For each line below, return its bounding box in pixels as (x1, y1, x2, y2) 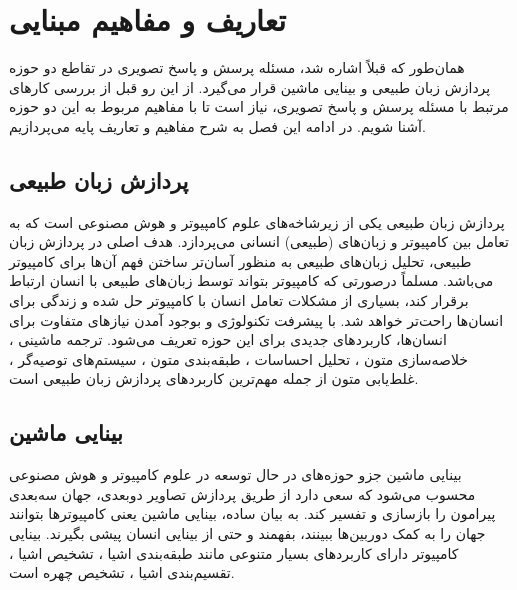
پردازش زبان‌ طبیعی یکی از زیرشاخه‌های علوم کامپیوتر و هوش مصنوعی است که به (9, 211, 505, 232)
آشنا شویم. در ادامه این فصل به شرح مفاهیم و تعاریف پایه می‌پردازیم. (9, 115, 426, 136)
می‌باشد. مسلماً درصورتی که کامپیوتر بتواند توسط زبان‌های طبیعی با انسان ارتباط (9, 270, 494, 291)
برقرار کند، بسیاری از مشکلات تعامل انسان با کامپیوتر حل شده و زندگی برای (9, 290, 469, 311)
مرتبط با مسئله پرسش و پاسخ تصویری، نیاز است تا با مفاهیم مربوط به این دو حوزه (9, 96, 509, 117)
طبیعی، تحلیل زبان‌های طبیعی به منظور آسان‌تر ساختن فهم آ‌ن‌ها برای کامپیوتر (9, 250, 472, 271)
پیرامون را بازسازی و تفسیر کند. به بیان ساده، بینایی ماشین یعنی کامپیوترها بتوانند (9, 503, 496, 524)
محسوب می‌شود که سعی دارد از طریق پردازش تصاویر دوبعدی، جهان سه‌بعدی (9, 483, 476, 504)
